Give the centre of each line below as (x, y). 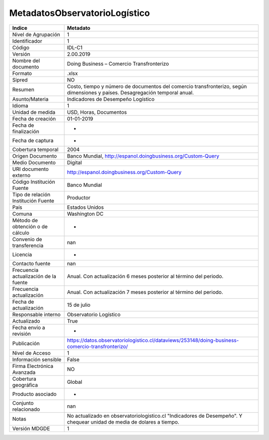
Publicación (26, 343)
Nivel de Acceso (31, 353)
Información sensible (37, 359)
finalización (26, 131)
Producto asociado (34, 394)
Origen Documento (35, 156)
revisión (21, 334)
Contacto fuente (31, 264)
